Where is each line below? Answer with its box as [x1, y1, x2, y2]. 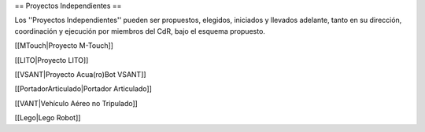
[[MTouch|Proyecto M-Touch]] [14, 41, 114, 50]
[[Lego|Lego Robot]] [14, 113, 81, 123]
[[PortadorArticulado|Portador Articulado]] [14, 84, 153, 93]
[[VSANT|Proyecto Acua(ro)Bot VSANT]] [14, 69, 146, 79]
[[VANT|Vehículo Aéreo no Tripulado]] [14, 98, 138, 108]
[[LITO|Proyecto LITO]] [14, 55, 89, 64]
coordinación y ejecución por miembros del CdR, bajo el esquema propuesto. [14, 26, 265, 35]
